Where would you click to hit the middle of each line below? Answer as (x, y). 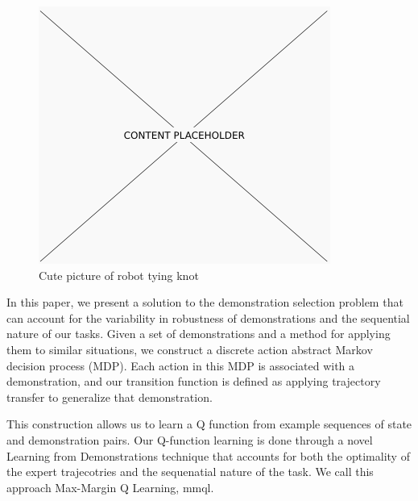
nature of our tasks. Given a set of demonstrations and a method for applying (199, 334)
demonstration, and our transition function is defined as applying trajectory (194, 381)
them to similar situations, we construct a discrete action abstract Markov (190, 349)
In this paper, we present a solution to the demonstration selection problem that (205, 302)
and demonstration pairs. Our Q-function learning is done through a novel (190, 439)
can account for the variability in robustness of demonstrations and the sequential (208, 317)
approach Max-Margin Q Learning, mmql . (110, 487)
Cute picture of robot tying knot (119, 275)
